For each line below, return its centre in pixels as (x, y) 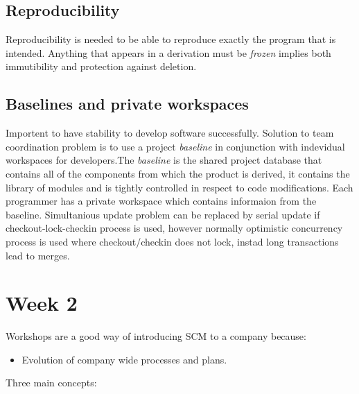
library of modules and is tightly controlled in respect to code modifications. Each (179, 187)
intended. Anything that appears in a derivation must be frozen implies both (168, 52)
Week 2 (42, 303)
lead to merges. (38, 255)
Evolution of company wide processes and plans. (124, 359)
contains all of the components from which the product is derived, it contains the (178, 173)
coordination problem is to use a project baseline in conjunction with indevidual (175, 146)
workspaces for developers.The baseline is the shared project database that (164, 160)
